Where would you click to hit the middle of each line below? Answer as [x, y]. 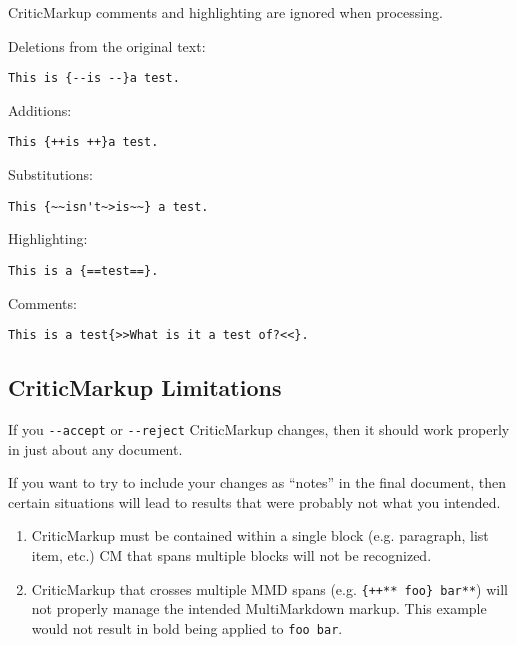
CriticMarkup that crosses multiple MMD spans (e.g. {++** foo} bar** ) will [269, 588]
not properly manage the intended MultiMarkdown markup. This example [259, 608]
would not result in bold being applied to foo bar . [187, 627]
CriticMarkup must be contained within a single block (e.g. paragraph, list [260, 535]
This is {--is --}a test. [94, 78]
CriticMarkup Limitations [145, 387]
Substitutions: [50, 174]
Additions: [40, 109]
